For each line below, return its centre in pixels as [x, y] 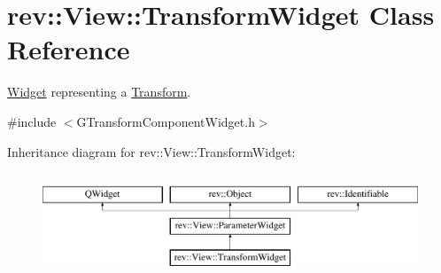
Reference [69, 49]
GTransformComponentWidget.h [166, 121]
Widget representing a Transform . [99, 92]
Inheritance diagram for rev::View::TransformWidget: [151, 151]
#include [32, 121]
